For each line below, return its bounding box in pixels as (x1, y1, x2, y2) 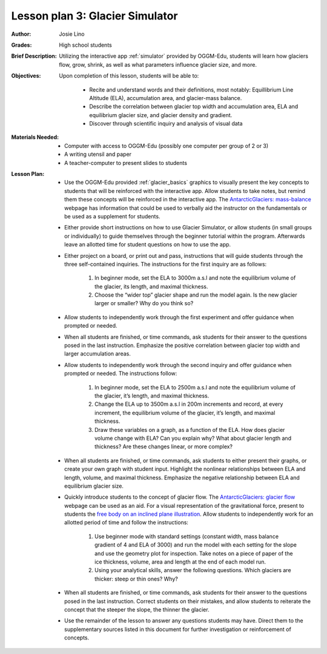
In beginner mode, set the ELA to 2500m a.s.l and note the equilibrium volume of (94, 383, 296, 391)
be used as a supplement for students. (64, 212, 160, 220)
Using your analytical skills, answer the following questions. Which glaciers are (94, 567, 291, 574)
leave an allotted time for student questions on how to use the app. (64, 241, 231, 248)
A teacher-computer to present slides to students (64, 159, 188, 166)
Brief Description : (11, 52, 57, 60)
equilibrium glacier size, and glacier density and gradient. (89, 111, 233, 118)
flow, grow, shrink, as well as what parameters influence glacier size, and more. (59, 61, 257, 68)
